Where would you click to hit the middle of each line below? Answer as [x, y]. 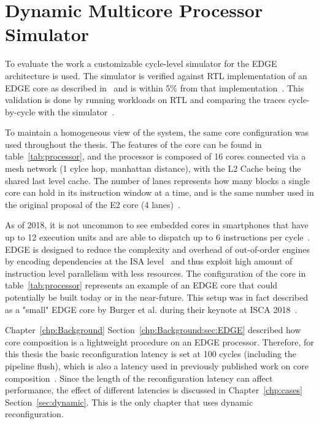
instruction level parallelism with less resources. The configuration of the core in [156, 273]
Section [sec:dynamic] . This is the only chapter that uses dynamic [129, 402]
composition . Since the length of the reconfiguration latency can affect [139, 378]
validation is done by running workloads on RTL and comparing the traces [145, 100]
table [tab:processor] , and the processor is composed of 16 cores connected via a [156, 156]
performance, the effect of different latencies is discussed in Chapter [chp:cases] [154, 390]
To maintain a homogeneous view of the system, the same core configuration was [157, 132]
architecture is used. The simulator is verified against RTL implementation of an [156, 75]
